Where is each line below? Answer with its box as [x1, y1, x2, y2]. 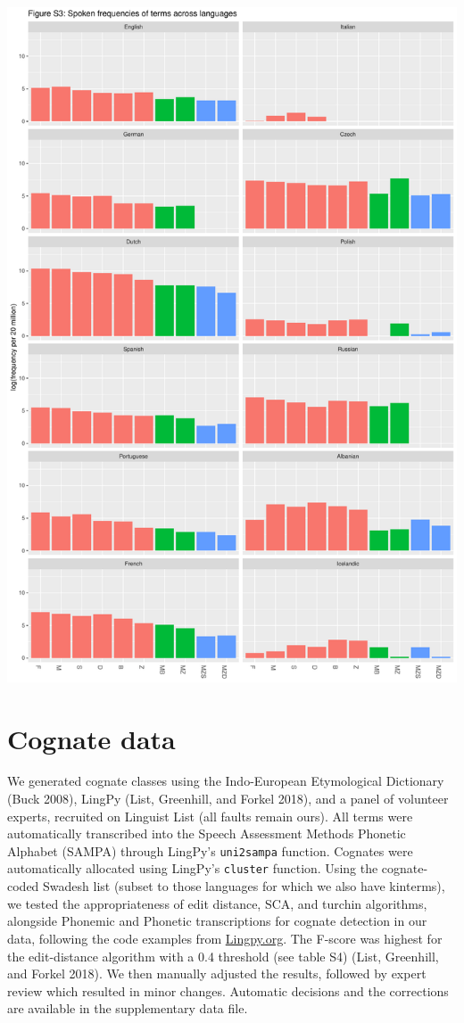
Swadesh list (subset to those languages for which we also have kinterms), [43, 877, 445, 895]
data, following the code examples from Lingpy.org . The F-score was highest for [7, 928, 443, 947]
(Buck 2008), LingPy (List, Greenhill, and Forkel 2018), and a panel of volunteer [7, 789, 449, 808]
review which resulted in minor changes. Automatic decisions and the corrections [7, 981, 449, 1000]
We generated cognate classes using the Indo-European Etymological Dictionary [7, 771, 444, 790]
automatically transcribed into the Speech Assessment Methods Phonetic [7, 824, 406, 843]
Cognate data [7, 720, 176, 756]
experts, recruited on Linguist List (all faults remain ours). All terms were [7, 806, 413, 825]
